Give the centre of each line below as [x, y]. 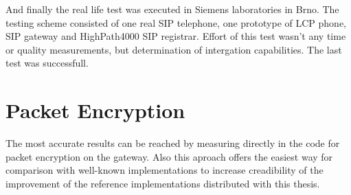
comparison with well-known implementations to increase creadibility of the [165, 170]
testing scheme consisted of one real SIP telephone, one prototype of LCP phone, [176, 22]
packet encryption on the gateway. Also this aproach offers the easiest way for [169, 156]
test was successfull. [47, 63]
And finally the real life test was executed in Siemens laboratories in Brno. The [172, 9]
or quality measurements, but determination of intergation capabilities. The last [174, 49]
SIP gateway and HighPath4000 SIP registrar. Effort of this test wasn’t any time [176, 36]
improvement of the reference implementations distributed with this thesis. [163, 183]
